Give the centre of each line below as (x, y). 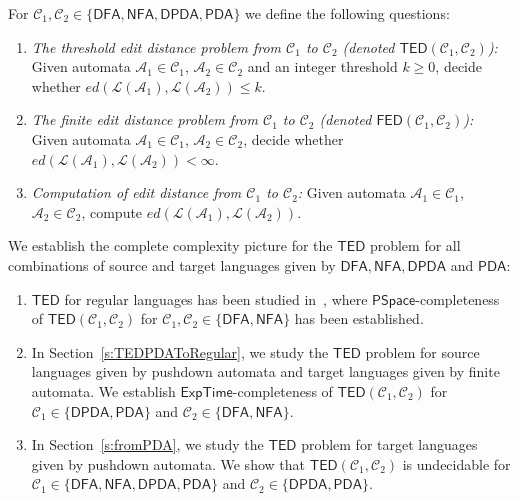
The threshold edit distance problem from (156, 46)
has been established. (359, 318)
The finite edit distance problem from (144, 119)
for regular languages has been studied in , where (216, 298)
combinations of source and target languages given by (172, 264)
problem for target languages (389, 444)
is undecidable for (456, 463)
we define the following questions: (347, 13)
